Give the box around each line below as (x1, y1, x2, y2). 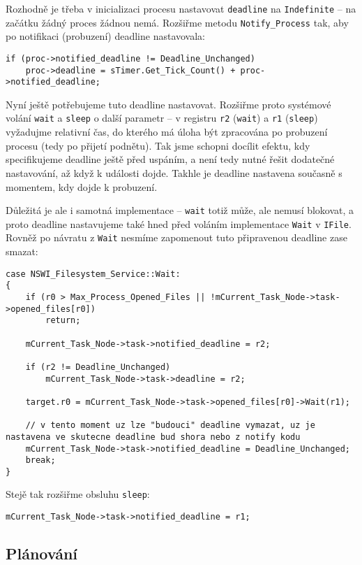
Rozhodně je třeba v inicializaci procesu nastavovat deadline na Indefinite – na (6, 1, 356, 15)
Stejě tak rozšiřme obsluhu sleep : (6, 487, 150, 501)
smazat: (6, 244, 38, 259)
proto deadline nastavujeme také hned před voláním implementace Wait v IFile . (6, 216, 352, 231)
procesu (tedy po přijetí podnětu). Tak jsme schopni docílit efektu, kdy (6, 138, 310, 152)
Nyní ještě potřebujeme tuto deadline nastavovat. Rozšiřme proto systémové (6, 96, 331, 111)
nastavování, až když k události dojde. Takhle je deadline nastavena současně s (6, 165, 342, 180)
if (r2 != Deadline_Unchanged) (25, 362, 171, 372)
